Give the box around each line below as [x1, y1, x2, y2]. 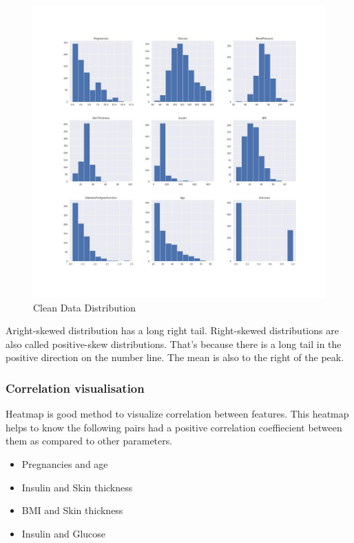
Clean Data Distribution [33, 300, 136, 314]
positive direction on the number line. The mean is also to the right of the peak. [6, 350, 344, 365]
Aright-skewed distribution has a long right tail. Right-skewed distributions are [6, 323, 339, 338]
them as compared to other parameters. [6, 433, 173, 448]
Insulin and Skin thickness [21, 480, 133, 494]
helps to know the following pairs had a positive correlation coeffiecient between [6, 420, 342, 434]
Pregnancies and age [21, 456, 108, 471]
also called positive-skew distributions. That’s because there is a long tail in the [6, 336, 342, 351]
